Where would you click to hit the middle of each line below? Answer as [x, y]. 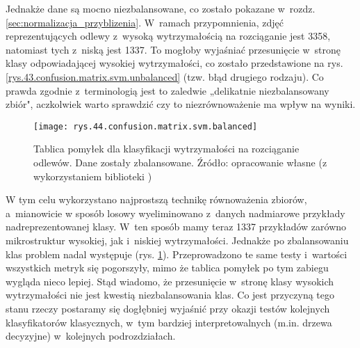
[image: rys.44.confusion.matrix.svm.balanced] [146, 126]
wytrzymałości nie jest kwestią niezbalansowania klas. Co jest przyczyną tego [170, 295]
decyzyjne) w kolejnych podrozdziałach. [91, 336]
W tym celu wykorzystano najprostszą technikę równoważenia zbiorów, [156, 199]
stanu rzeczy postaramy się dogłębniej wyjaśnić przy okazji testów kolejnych [168, 308]
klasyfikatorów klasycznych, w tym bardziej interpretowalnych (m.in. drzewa [169, 322]
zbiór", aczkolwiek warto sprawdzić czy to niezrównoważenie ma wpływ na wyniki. [181, 104]
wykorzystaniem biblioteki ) [93, 176]
